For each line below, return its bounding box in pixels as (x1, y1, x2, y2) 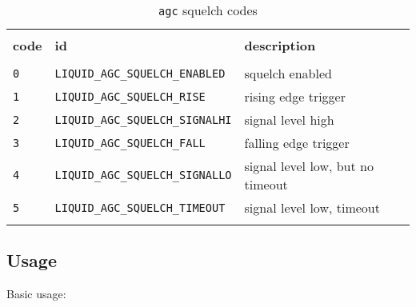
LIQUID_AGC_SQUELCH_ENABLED (54, 66, 226, 80)
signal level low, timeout (244, 198, 380, 217)
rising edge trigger (244, 87, 346, 106)
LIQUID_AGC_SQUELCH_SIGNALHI (54, 113, 232, 126)
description (244, 36, 316, 54)
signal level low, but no (244, 157, 374, 175)
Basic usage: (6, 285, 66, 302)
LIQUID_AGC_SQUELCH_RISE (54, 90, 206, 103)
